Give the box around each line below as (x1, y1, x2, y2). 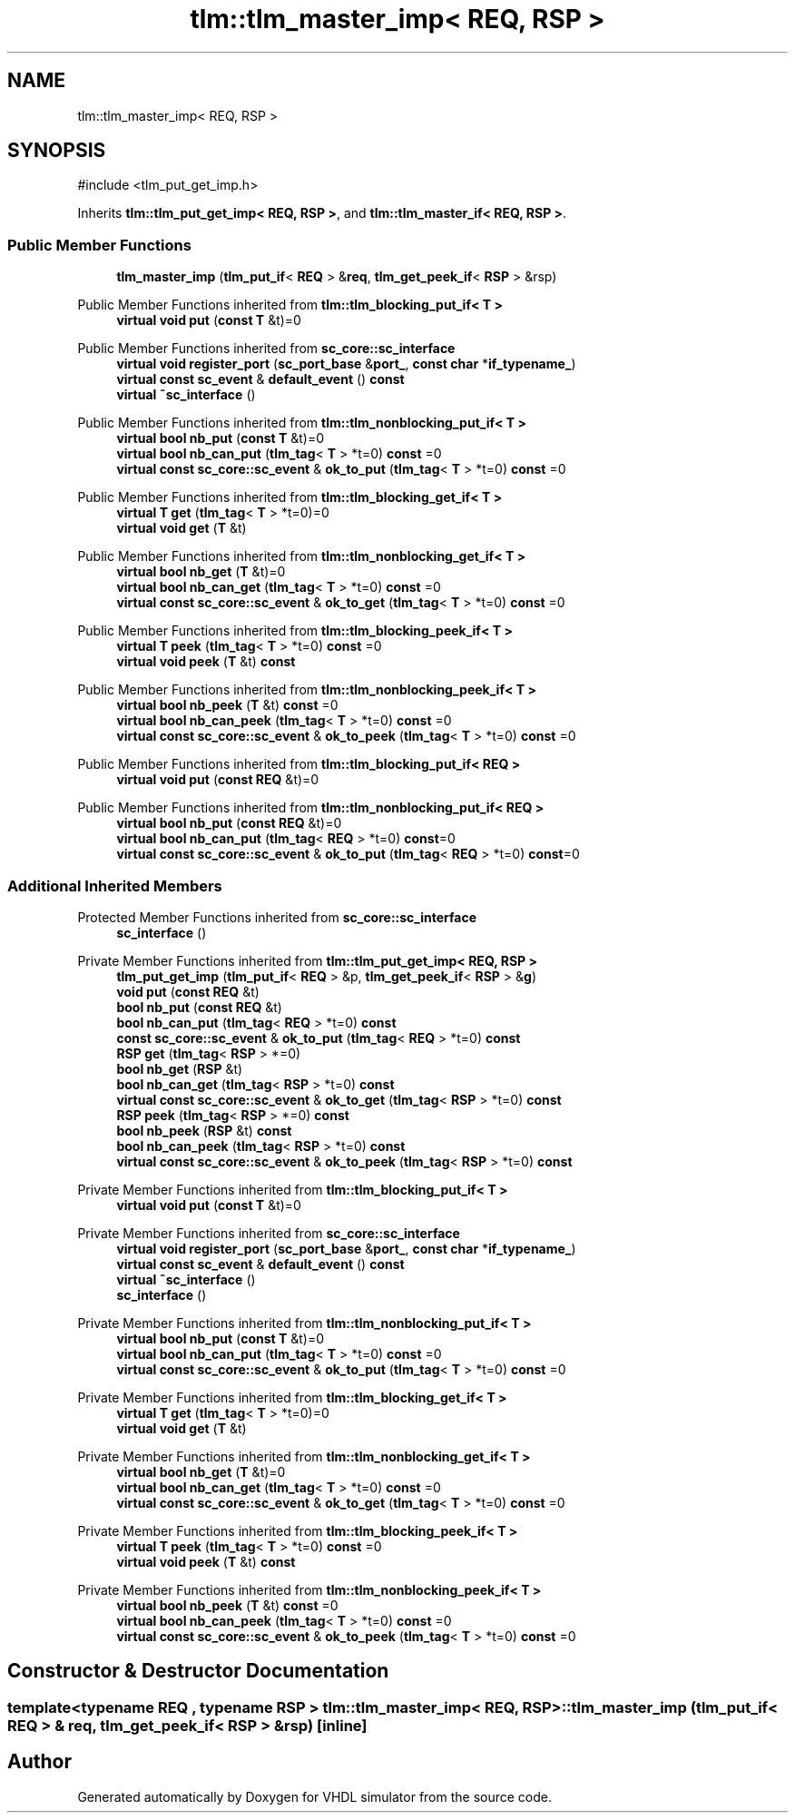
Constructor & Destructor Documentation (7, 1659, 389, 1683)
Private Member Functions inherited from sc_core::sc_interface (77, 1225, 460, 1241)
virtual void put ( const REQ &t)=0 (116, 772, 319, 788)
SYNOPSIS (7, 139, 106, 162)
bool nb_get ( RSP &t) (116, 1060, 243, 1077)
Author (7, 1750, 72, 1774)
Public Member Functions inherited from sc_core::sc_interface (77, 340, 456, 357)
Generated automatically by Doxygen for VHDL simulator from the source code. (77, 1788, 553, 1805)
